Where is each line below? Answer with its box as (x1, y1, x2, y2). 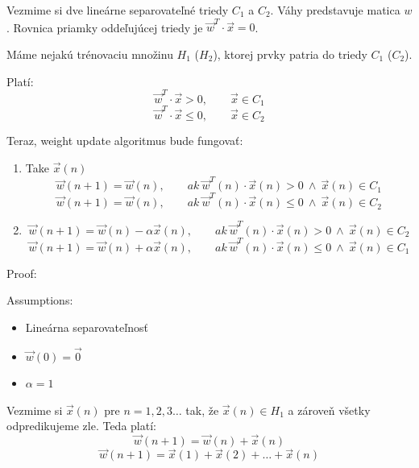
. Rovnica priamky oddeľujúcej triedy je (6, 19, 203, 35)
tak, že (185, 401, 219, 418)
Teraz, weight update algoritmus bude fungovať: (6, 132, 243, 149)
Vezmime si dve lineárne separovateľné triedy (6, 2, 229, 18)
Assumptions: (6, 292, 73, 309)
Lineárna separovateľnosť (25, 318, 148, 335)
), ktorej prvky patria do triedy (213, 45, 367, 62)
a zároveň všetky (288, 401, 371, 418)
